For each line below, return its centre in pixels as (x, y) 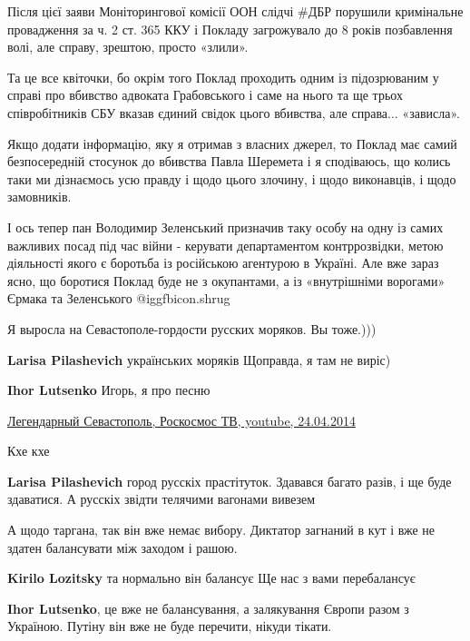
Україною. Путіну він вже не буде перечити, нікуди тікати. (170, 626)
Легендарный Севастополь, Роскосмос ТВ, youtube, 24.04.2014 (181, 420)
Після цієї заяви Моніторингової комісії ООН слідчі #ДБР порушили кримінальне (235, 11)
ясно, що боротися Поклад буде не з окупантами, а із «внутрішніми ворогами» (226, 280)
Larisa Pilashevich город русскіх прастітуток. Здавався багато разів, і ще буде (230, 481)
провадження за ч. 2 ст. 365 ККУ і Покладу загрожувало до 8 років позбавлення (230, 29)
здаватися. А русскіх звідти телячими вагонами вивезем (162, 499)
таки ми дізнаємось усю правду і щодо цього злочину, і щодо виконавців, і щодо (232, 178)
